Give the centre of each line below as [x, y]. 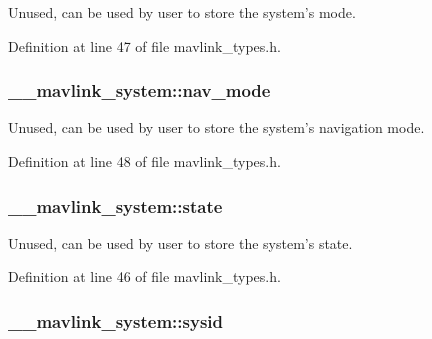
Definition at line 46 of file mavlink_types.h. [144, 276]
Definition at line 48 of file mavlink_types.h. [144, 161]
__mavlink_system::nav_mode [139, 90]
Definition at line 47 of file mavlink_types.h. [144, 45]
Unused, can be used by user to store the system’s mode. [182, 12]
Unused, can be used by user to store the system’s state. [180, 242]
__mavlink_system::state [115, 205]
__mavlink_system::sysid [115, 320]
